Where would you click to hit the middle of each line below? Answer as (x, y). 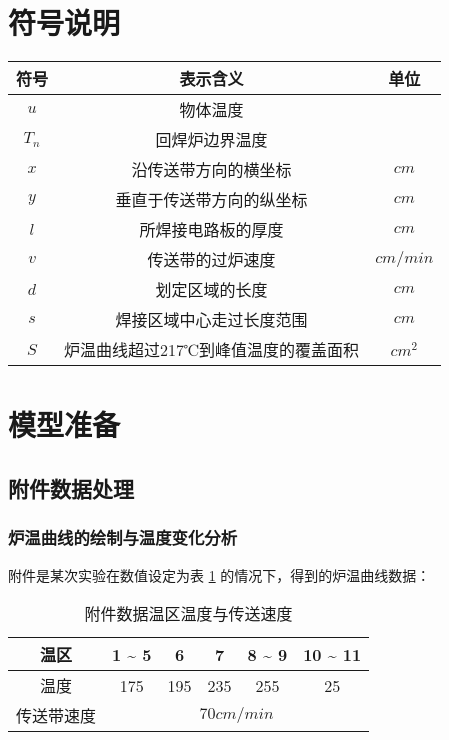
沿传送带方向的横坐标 (211, 170)
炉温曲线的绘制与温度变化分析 (123, 537)
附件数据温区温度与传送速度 (188, 614)
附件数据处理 (71, 487)
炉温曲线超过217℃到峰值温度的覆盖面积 (212, 350)
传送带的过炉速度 (211, 260)
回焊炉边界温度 (211, 140)
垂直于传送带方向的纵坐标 (211, 200)
